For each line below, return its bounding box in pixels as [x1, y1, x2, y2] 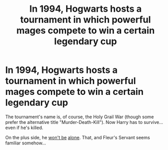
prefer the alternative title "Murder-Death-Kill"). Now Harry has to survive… [5, 119, 163, 125]
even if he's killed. [5, 124, 43, 131]
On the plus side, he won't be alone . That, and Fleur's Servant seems [5, 134, 150, 140]
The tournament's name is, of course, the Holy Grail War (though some [5, 113, 154, 120]
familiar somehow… [5, 140, 46, 146]
